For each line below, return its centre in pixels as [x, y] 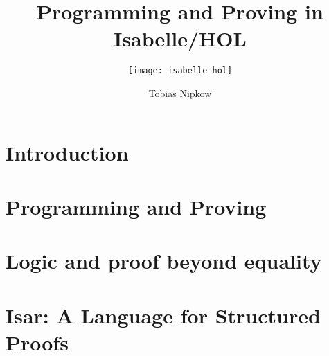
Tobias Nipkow [180, 92]
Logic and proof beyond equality [164, 261]
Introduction [67, 152]
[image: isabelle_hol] [180, 71]
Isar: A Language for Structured [163, 315]
